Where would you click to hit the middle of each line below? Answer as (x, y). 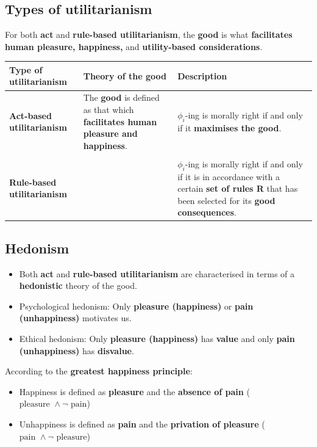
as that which (109, 109)
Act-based (30, 115)
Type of (26, 69)
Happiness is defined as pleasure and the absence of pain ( (134, 391)
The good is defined (121, 97)
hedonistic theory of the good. (78, 285)
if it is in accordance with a (229, 176)
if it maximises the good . (230, 127)
